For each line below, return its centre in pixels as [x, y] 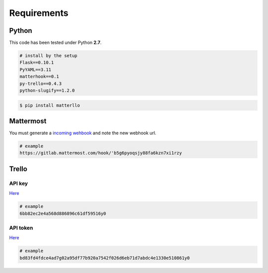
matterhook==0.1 [39, 77]
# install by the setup [49, 56]
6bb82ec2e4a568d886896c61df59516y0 [63, 213]
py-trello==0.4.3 [41, 84]
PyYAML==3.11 [35, 69]
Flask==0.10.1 [37, 63]
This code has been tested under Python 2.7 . [55, 43]
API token [21, 228]
